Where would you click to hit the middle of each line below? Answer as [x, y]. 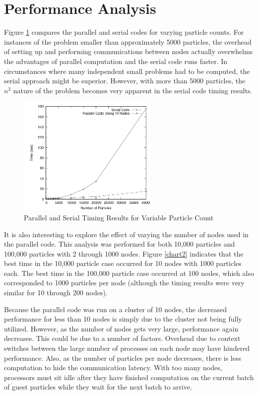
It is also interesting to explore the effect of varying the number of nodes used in [126, 234]
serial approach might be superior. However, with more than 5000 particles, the [125, 81]
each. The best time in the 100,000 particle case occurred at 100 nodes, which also [129, 273]
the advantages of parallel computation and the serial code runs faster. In [116, 61]
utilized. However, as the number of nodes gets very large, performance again [121, 328]
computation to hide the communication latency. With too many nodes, [113, 367]
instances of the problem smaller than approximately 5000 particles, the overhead [128, 41]
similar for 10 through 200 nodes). [56, 293]
